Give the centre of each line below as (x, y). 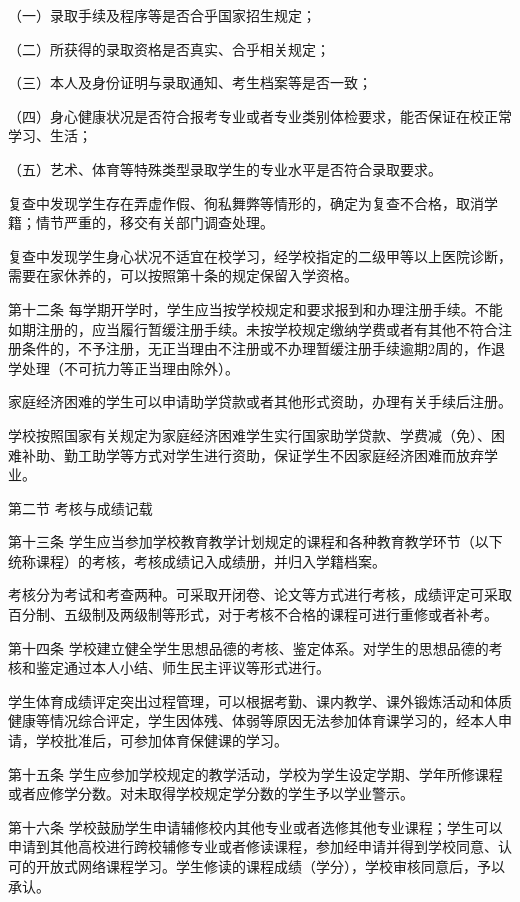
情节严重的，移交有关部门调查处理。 (154, 222)
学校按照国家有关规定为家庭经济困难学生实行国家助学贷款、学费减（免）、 (249, 434)
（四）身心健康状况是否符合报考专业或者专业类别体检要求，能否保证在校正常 (260, 115)
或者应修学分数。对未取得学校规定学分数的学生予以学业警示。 (211, 793)
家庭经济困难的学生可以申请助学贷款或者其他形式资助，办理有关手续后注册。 (260, 401)
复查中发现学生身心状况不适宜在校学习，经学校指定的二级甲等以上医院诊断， (260, 255)
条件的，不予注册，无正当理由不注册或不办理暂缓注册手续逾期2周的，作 (256, 348)
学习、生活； (50, 135)
